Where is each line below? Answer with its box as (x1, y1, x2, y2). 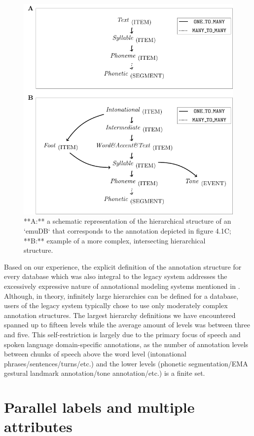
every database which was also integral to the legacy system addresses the (4, 271, 227, 281)
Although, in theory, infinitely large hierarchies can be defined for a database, (4, 290, 239, 301)
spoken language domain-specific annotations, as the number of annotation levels (4, 339, 249, 349)
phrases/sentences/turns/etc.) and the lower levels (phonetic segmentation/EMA (4, 358, 248, 368)
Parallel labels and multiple (4, 397, 195, 417)
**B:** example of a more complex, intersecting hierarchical (24, 235, 206, 245)
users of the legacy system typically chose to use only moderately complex (4, 300, 228, 311)
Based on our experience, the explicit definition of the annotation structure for (4, 261, 242, 272)
